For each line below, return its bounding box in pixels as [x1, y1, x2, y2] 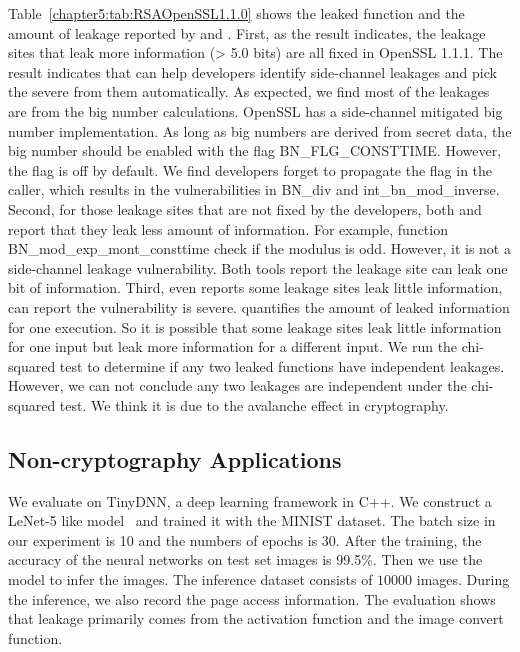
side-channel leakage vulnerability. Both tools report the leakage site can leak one [8, 257, 508, 278]
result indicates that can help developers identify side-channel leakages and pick [8, 61, 497, 82]
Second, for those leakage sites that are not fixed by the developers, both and [8, 198, 482, 219]
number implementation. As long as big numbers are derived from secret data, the [8, 120, 512, 141]
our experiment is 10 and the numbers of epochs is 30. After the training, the [8, 529, 482, 550]
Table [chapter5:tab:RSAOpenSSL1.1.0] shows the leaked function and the [8, 3, 465, 23]
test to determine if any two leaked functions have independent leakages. [59, 355, 505, 376]
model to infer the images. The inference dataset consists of [8, 569, 373, 590]
